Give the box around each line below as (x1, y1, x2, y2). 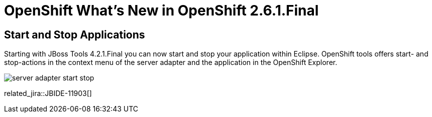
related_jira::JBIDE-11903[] (4, 89, 92, 98)
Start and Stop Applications (4, 28, 145, 41)
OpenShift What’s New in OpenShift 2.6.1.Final (4, 2, 319, 19)
